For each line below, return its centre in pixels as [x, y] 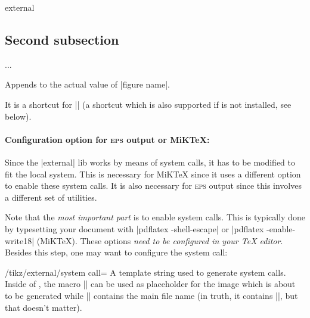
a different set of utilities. [51, 197]
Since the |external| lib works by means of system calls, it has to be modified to [150, 162]
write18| [20, 240]
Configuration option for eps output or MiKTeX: [107, 139]
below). [18, 116]
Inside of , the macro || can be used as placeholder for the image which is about [150, 284]
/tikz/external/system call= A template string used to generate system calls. [145, 272]
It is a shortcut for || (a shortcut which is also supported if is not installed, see [148, 104]
